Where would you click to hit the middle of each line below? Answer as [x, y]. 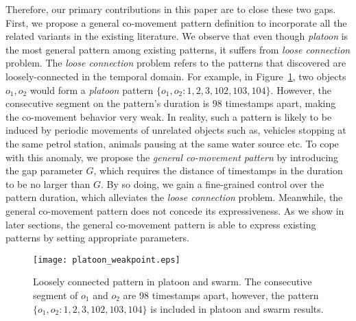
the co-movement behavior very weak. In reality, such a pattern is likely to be [169, 116]
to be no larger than [48, 183]
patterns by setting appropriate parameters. [98, 238]
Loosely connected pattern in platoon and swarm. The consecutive [173, 282]
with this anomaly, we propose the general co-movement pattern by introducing [172, 157]
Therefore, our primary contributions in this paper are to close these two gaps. [171, 9]
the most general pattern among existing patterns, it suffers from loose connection [178, 49]
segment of [56, 295]
